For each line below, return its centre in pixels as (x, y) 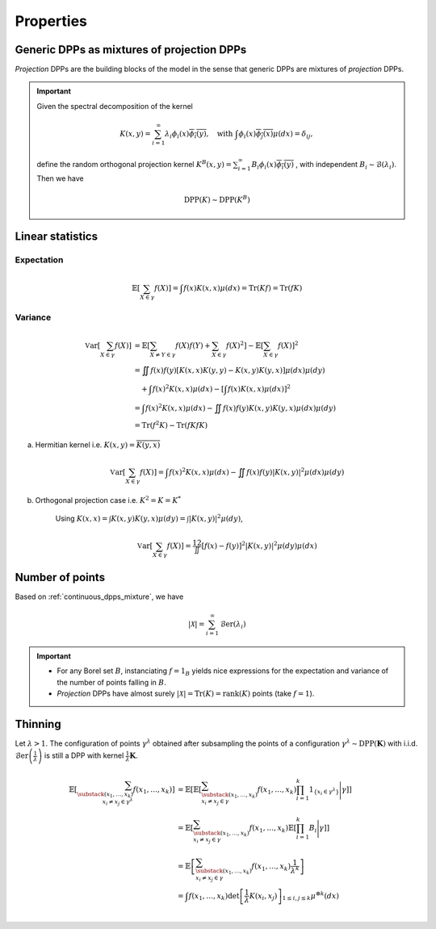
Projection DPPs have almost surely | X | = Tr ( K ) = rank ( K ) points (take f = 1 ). (186, 693)
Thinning (38, 724)
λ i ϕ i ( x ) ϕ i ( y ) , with (199, 135)
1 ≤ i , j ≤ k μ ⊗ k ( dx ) (310, 896)
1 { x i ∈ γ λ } (324, 791)
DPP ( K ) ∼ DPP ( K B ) (217, 199)
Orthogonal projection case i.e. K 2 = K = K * (108, 500)
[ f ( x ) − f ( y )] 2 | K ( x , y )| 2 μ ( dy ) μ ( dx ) (260, 545)
